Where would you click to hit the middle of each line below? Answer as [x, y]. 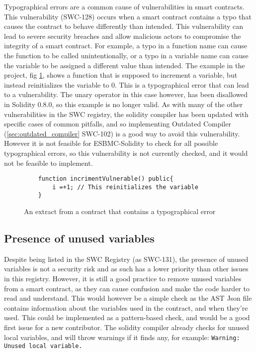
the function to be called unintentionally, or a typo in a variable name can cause [126, 55]
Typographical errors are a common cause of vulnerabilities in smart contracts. [124, 6]
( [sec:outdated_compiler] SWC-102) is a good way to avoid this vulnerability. [122, 133]
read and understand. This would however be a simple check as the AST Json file [128, 298]
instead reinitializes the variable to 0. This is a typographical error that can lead [127, 84]
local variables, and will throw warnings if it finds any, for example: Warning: [122, 337]
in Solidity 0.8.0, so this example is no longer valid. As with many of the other [124, 104]
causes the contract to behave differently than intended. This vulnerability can [124, 26]
